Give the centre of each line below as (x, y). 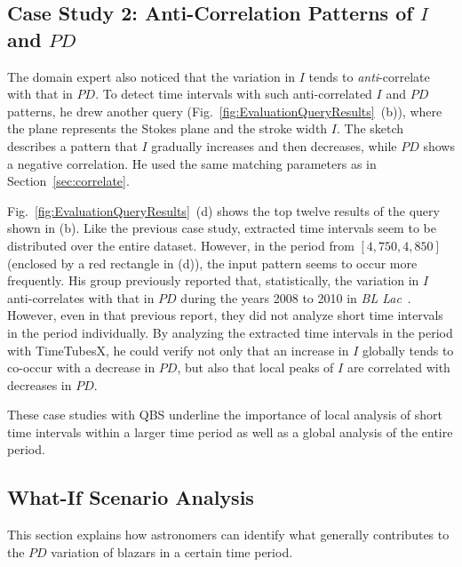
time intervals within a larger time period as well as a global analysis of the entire (230, 431)
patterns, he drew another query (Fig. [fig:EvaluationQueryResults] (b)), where (225, 111)
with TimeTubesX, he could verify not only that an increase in (178, 350)
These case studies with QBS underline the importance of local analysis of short (225, 415)
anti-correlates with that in (81, 297)
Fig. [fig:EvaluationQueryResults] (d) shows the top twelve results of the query (223, 210)
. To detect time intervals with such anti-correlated (234, 94)
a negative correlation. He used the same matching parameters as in (192, 163)
